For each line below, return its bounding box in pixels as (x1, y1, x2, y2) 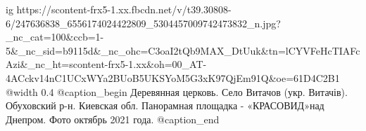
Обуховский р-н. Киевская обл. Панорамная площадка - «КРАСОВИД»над (6, 98, 324, 113)
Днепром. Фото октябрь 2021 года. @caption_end (6, 111, 220, 126)
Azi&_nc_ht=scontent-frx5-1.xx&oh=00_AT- (6, 57, 207, 71)
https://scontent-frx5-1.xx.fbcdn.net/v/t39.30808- (16, 2, 232, 16)
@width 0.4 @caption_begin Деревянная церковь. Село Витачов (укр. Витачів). (6, 84, 348, 99)
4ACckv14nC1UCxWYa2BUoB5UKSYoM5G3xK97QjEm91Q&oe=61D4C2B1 (6, 70, 340, 85)
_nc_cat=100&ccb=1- (6, 29, 104, 44)
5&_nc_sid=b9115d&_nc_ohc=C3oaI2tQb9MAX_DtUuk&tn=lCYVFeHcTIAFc (6, 43, 360, 57)
